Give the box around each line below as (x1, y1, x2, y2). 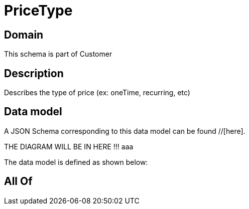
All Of (4, 175, 33, 188)
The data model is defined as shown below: (4, 157, 148, 166)
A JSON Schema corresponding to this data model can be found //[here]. (4, 126, 245, 135)
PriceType (4, 2, 73, 19)
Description (4, 67, 64, 80)
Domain (4, 28, 44, 41)
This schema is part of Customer (4, 50, 112, 59)
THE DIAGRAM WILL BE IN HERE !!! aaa (4, 142, 134, 151)
